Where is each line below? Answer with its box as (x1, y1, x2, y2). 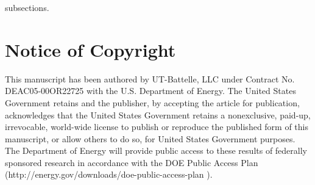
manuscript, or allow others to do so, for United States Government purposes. (5, 132, 296, 145)
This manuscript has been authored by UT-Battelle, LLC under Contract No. (5, 72, 295, 85)
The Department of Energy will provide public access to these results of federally (5, 144, 308, 157)
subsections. (5, 1, 49, 13)
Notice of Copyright (5, 37, 176, 62)
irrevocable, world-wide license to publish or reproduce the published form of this (5, 120, 309, 133)
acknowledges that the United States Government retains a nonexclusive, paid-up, (5, 108, 311, 121)
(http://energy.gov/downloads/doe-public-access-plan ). (5, 168, 213, 181)
